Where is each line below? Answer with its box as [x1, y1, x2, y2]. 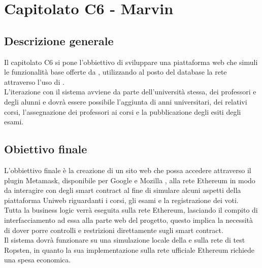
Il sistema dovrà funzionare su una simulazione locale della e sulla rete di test [4, 234, 245, 245]
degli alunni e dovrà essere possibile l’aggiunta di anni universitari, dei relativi [4, 96, 247, 107]
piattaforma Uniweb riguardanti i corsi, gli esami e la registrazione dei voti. [4, 194, 239, 205]
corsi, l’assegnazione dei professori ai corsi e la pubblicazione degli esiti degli [4, 106, 241, 117]
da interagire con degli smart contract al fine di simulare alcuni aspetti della [4, 185, 241, 195]
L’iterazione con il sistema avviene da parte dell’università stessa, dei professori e [4, 86, 256, 97]
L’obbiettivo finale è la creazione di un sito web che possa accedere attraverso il [4, 164, 251, 175]
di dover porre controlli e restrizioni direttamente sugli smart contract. [4, 224, 223, 235]
